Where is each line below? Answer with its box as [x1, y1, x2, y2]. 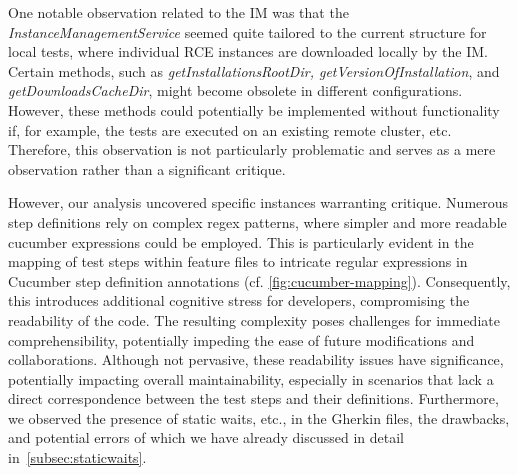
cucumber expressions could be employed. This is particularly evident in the [8, 231, 474, 252]
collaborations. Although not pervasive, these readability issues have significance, [8, 349, 504, 370]
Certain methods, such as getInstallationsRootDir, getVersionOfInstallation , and [8, 60, 500, 81]
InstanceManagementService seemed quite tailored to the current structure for [8, 21, 487, 42]
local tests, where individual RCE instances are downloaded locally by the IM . [8, 41, 488, 62]
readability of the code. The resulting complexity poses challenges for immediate [8, 309, 500, 330]
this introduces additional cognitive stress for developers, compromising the [8, 290, 470, 311]
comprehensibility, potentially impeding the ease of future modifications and [8, 329, 475, 350]
